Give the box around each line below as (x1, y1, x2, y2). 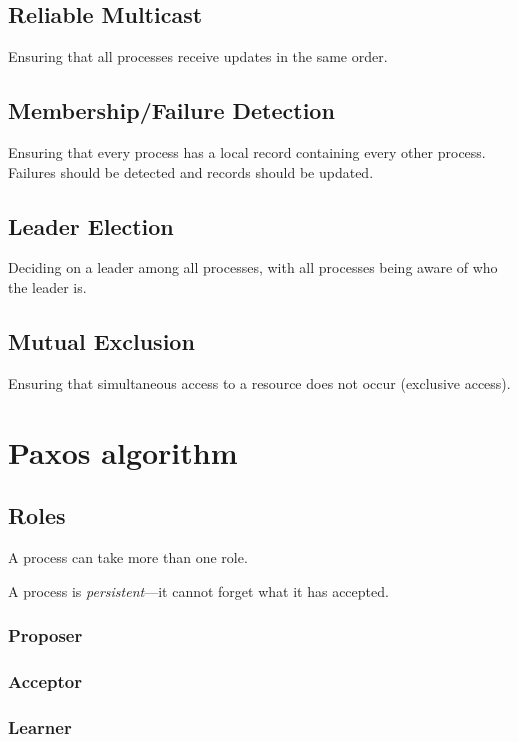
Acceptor (8, 668, 82, 693)
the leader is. (8, 276, 87, 297)
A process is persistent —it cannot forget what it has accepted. (8, 580, 389, 601)
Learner (8, 714, 72, 739)
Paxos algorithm (8, 431, 238, 472)
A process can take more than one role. (8, 546, 248, 567)
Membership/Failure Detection (8, 95, 335, 126)
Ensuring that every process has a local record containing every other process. (8, 142, 486, 162)
